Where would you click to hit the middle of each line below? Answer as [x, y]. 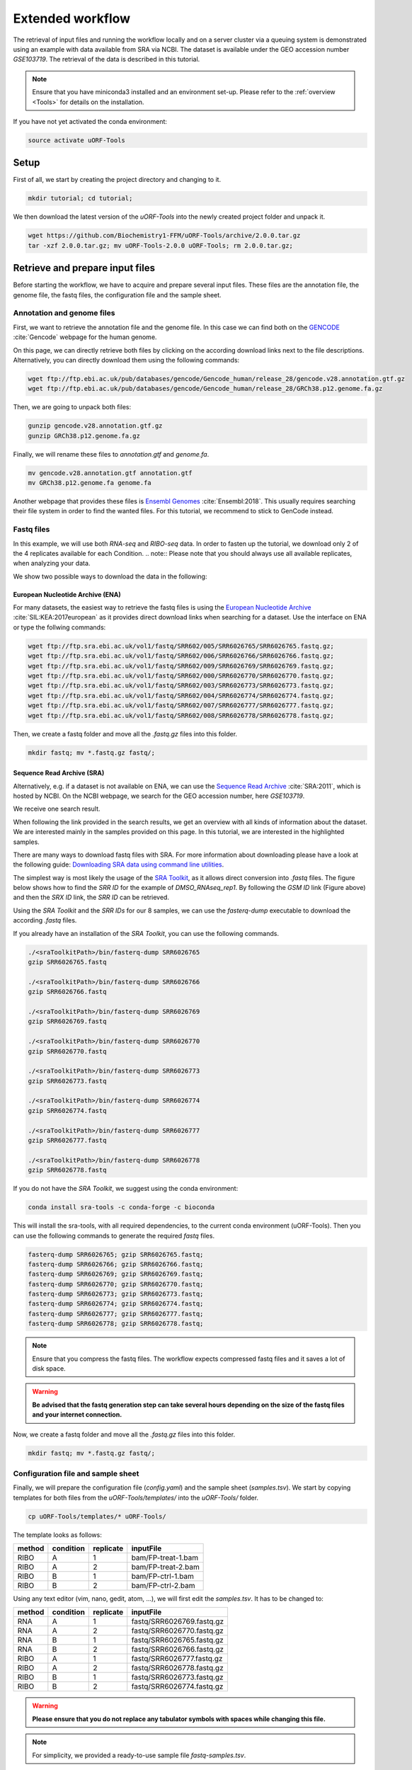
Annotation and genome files [64, 313]
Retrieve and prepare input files [84, 268]
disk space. [49, 1369]
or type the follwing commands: [59, 627]
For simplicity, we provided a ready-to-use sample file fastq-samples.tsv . [139, 1755]
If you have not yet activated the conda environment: [90, 121]
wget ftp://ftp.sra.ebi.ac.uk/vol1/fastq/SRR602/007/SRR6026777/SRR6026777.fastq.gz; [181, 706]
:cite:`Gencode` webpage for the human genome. [85, 337]
